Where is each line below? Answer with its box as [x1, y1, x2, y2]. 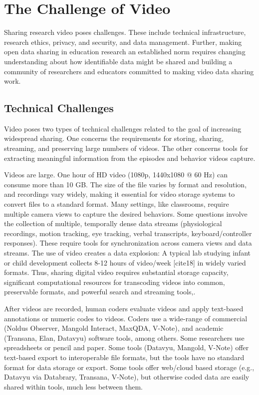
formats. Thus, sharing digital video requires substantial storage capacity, [4, 267, 229, 277]
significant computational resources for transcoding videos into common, [4, 276, 225, 287]
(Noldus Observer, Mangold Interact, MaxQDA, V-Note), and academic [4, 323, 224, 333]
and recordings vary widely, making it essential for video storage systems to [4, 189, 235, 199]
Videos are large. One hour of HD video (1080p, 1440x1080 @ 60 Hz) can [4, 169, 228, 180]
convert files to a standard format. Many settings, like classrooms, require [4, 199, 229, 209]
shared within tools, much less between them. [4, 381, 143, 392]
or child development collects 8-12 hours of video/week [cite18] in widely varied [4, 257, 246, 267]
